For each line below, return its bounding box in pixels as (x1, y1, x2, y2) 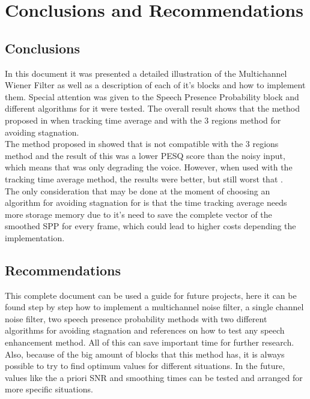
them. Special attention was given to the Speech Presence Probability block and (5, 90, 299, 103)
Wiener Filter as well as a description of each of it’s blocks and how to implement (5, 79, 306, 91)
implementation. (5, 231, 65, 244)
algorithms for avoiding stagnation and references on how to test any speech (5, 324, 285, 337)
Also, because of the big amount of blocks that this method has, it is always (5, 347, 285, 360)
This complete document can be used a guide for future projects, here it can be (5, 289, 297, 301)
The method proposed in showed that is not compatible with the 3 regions (5, 137, 279, 150)
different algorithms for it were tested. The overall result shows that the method (5, 102, 300, 115)
